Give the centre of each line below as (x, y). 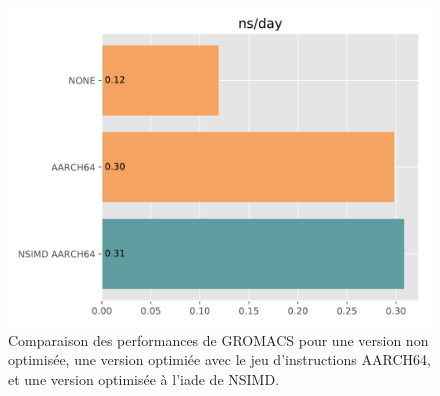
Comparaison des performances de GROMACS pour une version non (218, 339)
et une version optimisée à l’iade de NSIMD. (144, 378)
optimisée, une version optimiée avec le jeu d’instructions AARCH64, (219, 359)
